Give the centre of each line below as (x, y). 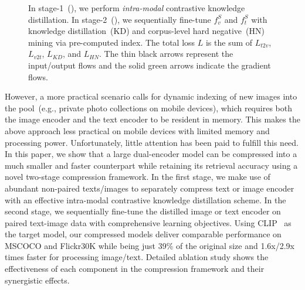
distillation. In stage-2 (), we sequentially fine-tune (120, 19)
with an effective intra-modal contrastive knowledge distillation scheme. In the (145, 199)
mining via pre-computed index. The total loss (112, 42)
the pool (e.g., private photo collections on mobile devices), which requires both (148, 108)
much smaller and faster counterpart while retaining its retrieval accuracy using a (151, 165)
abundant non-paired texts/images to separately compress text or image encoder (150, 188)
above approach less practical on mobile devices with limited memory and (137, 130)
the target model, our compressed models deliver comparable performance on (143, 234)
